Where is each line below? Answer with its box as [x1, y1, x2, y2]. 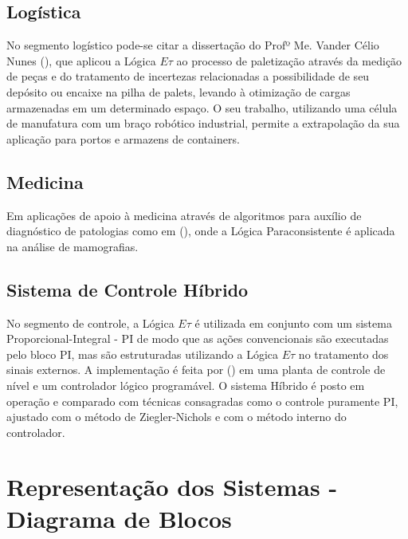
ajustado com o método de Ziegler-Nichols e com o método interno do [6, 408, 347, 425]
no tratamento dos [298, 345, 389, 362]
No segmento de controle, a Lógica [6, 314, 175, 331]
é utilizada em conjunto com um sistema [194, 314, 392, 331]
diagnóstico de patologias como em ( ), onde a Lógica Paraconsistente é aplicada [6, 222, 395, 239]
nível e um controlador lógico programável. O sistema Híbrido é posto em [6, 376, 365, 393]
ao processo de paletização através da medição [176, 52, 402, 69]
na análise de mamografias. [6, 238, 139, 254]
